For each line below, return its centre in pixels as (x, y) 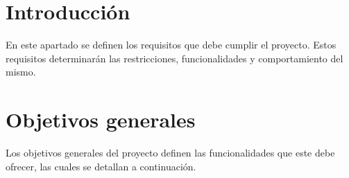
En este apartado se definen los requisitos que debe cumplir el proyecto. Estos (171, 45)
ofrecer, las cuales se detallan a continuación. (101, 166)
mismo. (21, 72)
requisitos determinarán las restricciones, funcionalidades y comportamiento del (174, 58)
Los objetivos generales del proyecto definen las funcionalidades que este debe (170, 153)
